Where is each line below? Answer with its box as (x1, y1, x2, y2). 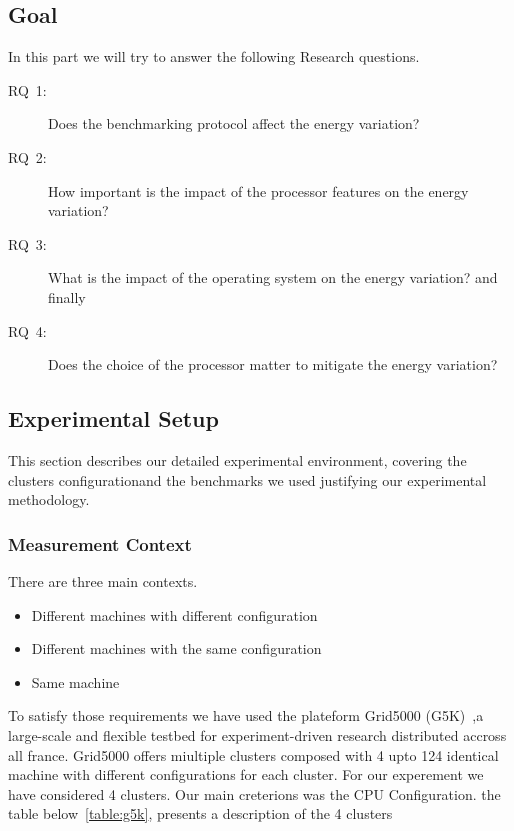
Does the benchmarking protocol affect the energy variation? (48, 113, 420, 134)
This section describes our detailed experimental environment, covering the (8, 449, 467, 470)
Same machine (31, 671, 120, 692)
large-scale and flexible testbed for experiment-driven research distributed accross (8, 724, 507, 745)
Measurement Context (8, 531, 192, 556)
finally (48, 286, 86, 307)
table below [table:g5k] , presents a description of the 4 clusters (8, 803, 393, 824)
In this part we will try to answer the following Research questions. (8, 46, 420, 67)
